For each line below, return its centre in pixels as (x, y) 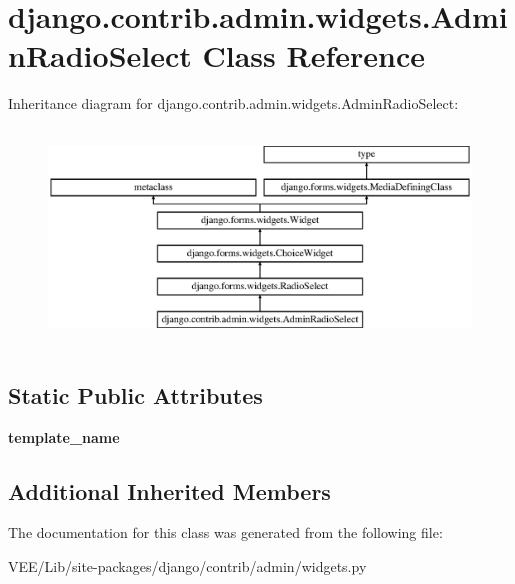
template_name (64, 436)
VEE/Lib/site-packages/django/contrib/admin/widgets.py (187, 566)
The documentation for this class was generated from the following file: (225, 532)
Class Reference (314, 55)
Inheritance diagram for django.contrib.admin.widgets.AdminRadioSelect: (233, 103)
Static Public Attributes (135, 394)
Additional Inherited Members (169, 490)
